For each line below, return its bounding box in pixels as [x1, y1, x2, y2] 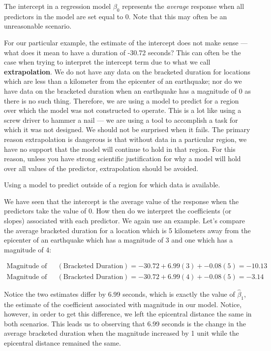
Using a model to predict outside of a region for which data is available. [4, 179, 220, 190]
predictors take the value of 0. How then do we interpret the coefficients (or [4, 206, 232, 216]
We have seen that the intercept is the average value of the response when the [4, 196, 239, 206]
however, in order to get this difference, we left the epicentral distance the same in [4, 309, 252, 319]
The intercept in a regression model [4, 1, 111, 11]
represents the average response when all [122, 1, 244, 11]
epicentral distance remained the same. [4, 337, 121, 348]
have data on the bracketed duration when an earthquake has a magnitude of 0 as [4, 85, 251, 96]
